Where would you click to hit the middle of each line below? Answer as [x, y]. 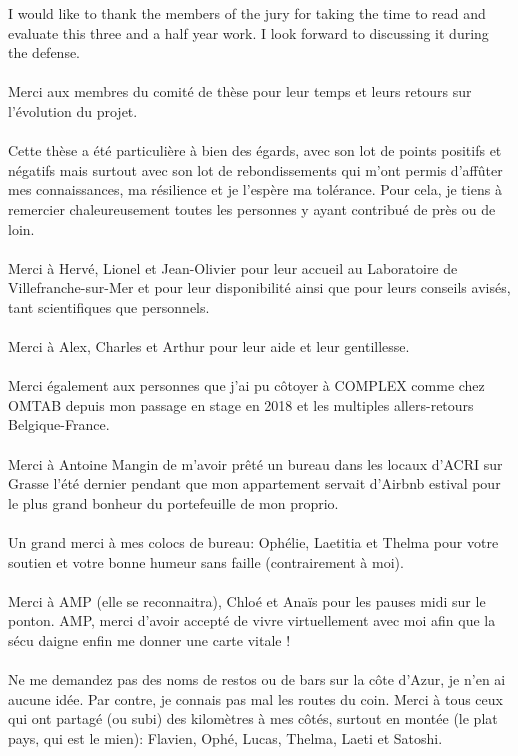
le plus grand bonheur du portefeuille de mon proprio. [173, 502]
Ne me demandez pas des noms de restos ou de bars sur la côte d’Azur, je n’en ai [257, 679]
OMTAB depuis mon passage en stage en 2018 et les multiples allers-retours [241, 404]
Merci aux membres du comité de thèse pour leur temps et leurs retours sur [240, 91]
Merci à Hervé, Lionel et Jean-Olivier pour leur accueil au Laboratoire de [233, 267]
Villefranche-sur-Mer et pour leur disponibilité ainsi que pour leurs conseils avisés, [259, 287]
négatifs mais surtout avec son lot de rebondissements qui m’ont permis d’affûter [255, 169]
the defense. [44, 52]
